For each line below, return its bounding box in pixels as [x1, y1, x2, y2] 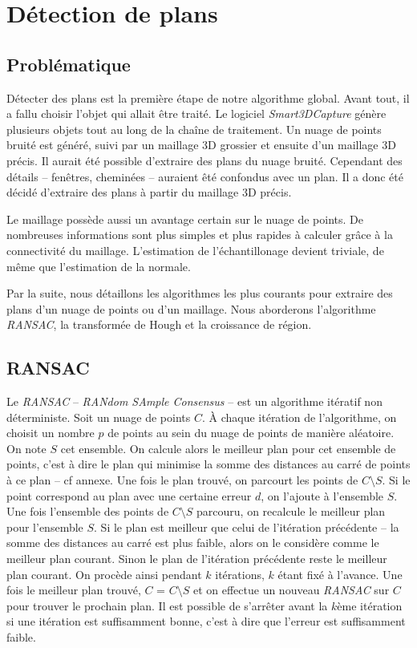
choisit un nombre [6, 424, 95, 441]
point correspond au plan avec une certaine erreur [6, 487, 252, 504]
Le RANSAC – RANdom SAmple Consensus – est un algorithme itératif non [6, 393, 383, 410]
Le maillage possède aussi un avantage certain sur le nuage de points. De [6, 210, 363, 227]
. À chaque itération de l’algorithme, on [201, 408, 397, 425]
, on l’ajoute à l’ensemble [261, 487, 384, 504]
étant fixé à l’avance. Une [277, 565, 403, 582]
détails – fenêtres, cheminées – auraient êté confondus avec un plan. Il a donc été [6, 168, 403, 184]
